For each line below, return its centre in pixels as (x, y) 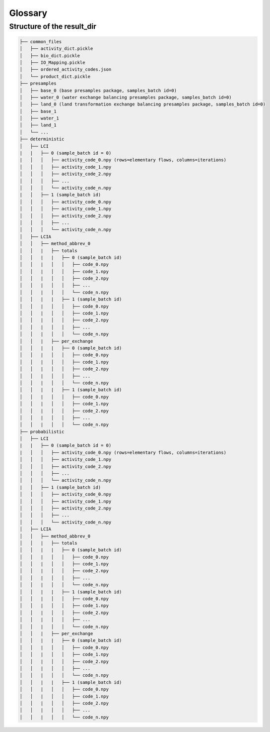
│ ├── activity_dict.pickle (56, 49)
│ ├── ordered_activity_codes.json (66, 69)
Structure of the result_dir (53, 26)
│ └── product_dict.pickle (55, 76)
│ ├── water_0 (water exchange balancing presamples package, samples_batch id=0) (126, 97)
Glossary (28, 13)
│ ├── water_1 (39, 118)
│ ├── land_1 (38, 125)
